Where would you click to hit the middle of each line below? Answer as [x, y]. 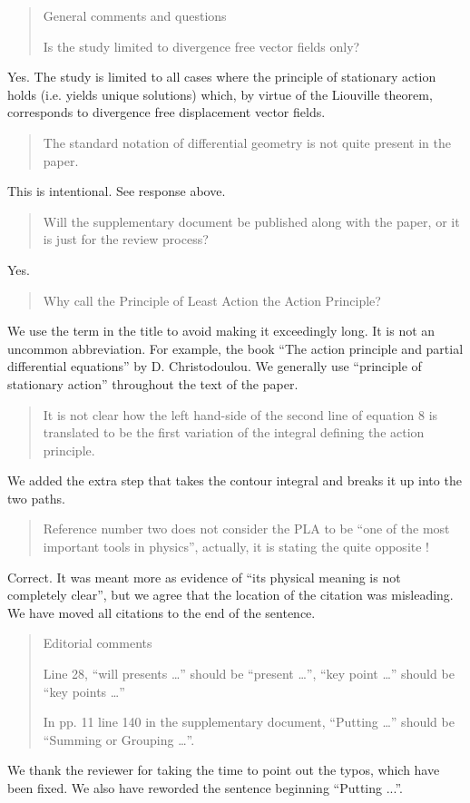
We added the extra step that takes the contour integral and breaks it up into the [235, 480]
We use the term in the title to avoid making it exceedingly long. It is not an [221, 331]
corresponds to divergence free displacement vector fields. [166, 112]
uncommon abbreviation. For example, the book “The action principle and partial [235, 348]
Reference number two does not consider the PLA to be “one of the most [246, 529]
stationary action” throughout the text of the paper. [153, 383]
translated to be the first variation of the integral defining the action [234, 432]
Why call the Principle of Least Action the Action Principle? [212, 300]
